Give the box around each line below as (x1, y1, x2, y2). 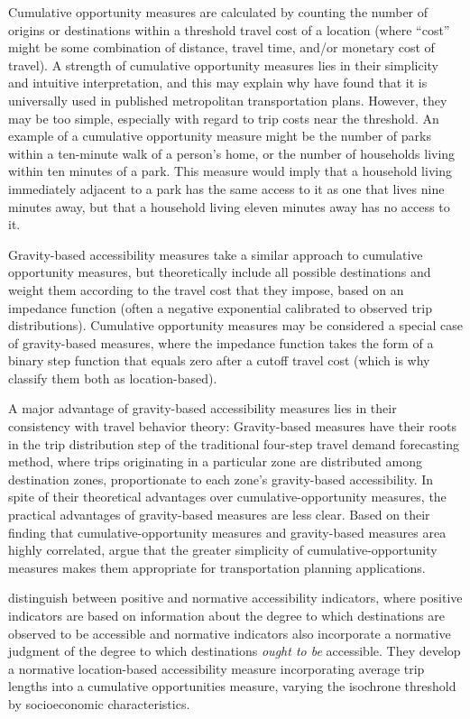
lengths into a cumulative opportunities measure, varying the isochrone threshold (8, 677, 456, 696)
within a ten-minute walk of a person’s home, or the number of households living (8, 143, 456, 162)
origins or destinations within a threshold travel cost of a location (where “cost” (8, 20, 450, 39)
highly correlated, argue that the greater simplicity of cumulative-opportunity (8, 540, 438, 559)
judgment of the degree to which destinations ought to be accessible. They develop (8, 641, 461, 660)
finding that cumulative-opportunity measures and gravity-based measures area (8, 522, 447, 541)
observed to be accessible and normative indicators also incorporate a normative (8, 623, 451, 642)
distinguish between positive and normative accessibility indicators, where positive (8, 588, 463, 607)
